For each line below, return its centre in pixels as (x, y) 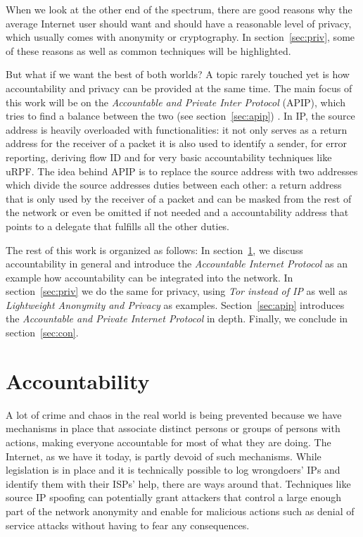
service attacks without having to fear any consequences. (128, 525)
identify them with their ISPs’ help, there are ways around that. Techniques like (178, 483)
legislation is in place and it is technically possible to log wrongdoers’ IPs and (173, 470)
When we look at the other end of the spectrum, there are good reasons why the (179, 9)
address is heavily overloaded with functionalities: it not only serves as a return (177, 129)
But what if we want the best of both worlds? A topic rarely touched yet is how (178, 74)
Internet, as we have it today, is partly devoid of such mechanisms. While (164, 456)
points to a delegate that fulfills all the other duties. (118, 226)
